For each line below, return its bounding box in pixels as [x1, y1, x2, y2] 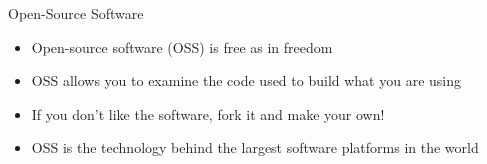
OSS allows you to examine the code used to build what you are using [31, 70, 462, 91]
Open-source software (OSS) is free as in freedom [31, 36, 333, 57]
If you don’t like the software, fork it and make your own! [31, 103, 385, 124]
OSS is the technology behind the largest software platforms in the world [31, 137, 479, 158]
